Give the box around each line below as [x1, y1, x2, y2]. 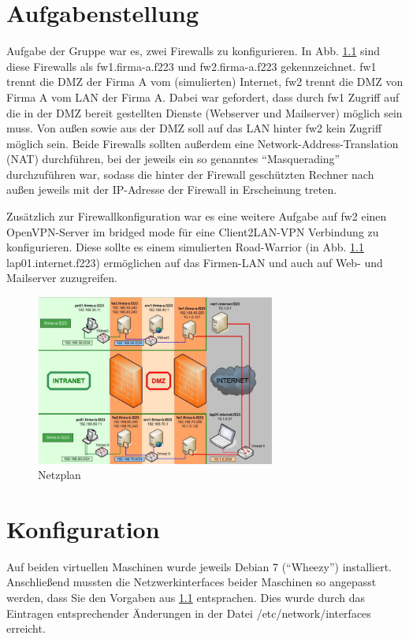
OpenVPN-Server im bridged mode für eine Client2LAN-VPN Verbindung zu [6, 223, 379, 240]
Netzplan [38, 466, 81, 483]
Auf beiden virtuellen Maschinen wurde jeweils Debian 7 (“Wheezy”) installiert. [6, 558, 392, 574]
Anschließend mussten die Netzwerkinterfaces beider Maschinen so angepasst [6, 574, 377, 590]
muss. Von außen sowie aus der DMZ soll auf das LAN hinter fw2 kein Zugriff [6, 120, 382, 136]
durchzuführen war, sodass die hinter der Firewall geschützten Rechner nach [6, 165, 374, 182]
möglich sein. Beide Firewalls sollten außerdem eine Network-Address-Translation [6, 135, 399, 151]
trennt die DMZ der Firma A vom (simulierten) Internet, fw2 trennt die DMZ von [6, 73, 403, 90]
